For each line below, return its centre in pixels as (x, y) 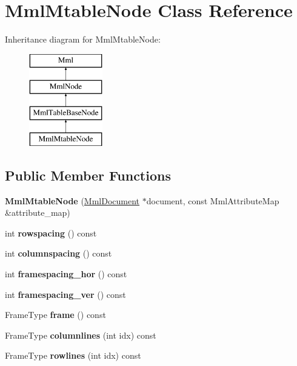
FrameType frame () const (55, 315)
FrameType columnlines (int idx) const (81, 335)
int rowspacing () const (51, 233)
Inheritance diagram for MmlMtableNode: (83, 39)
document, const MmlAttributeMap (213, 200)
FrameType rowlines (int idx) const (73, 355)
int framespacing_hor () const (66, 274)
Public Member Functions (88, 175)
